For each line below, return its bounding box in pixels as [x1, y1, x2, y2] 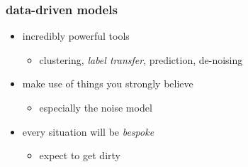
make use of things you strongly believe [22, 76, 193, 91]
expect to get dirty [39, 148, 120, 163]
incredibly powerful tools [22, 28, 130, 43]
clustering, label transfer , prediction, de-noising [39, 52, 243, 67]
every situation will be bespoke [22, 124, 154, 139]
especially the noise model [39, 100, 152, 114]
